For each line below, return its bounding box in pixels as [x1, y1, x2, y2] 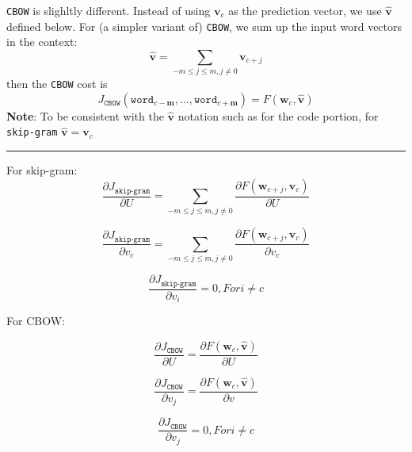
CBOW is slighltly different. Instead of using [6, 2, 211, 18]
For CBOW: [6, 312, 65, 329]
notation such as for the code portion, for [177, 107, 379, 124]
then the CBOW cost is [6, 75, 108, 92]
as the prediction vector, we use [228, 2, 382, 18]
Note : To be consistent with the [6, 107, 164, 124]
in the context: [6, 33, 78, 50]
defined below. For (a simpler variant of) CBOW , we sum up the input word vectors [6, 17, 402, 34]
